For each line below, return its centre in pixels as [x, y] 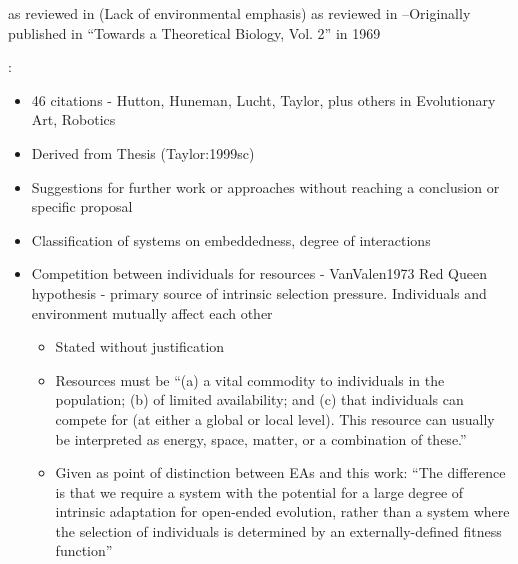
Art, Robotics [73, 119]
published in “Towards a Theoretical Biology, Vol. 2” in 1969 [194, 32]
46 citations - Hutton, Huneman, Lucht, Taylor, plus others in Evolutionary [263, 99]
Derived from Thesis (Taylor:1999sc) [143, 152]
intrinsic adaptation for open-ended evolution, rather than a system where [282, 511]
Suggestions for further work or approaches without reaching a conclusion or [265, 186]
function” [84, 550]
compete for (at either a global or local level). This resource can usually [275, 418]
